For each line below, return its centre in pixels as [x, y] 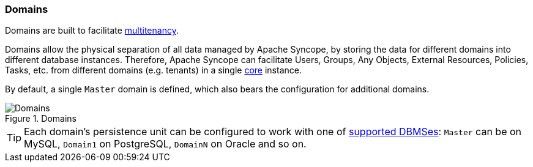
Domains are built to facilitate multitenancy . [92, 31]
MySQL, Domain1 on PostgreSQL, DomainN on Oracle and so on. [165, 144]
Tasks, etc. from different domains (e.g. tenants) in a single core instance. [153, 70]
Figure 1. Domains [41, 119]
